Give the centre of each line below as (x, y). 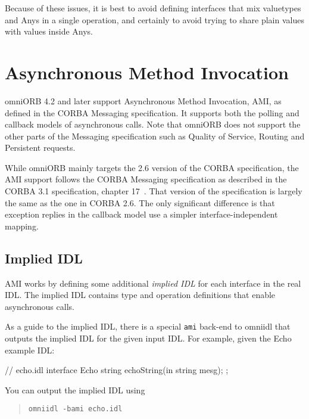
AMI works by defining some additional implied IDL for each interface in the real (153, 283)
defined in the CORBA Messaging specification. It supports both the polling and (152, 112)
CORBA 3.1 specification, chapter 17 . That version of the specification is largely (154, 191)
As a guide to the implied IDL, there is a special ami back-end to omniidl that (148, 326)
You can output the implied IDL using (75, 389)
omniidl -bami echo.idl (75, 409)
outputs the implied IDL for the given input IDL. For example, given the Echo (148, 338)
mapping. (22, 226)
